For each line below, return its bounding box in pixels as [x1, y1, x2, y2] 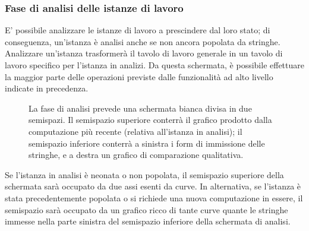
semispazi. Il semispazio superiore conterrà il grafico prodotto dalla [29, 113, 272, 126]
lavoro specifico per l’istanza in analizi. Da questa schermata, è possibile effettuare [5, 59, 304, 71]
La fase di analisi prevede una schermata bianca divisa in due [29, 102, 252, 114]
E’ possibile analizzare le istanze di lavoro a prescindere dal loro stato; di [5, 24, 270, 36]
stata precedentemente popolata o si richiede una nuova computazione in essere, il [5, 191, 303, 204]
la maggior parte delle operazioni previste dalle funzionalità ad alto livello [5, 70, 273, 83]
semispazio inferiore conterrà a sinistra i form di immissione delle [29, 137, 265, 149]
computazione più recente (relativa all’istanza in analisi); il [29, 125, 242, 137]
